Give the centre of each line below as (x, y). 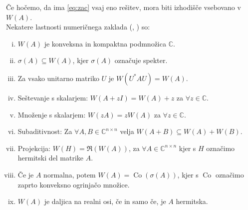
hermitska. (192, 201)
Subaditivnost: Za (45, 131)
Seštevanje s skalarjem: (53, 97)
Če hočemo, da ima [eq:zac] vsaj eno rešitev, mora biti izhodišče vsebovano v (124, 7)
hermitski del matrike (51, 158)
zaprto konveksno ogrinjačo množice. (74, 184)
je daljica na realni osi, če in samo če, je (105, 201)
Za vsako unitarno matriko (58, 78)
